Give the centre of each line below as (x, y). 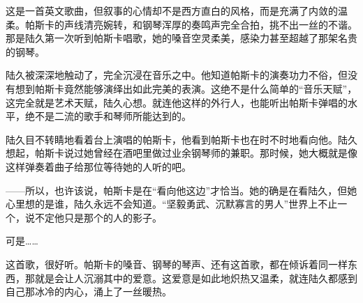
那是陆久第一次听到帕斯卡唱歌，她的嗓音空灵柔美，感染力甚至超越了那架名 (177, 38)
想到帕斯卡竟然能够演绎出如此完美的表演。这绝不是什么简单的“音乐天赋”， (186, 88)
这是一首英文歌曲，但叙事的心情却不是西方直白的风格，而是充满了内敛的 (172, 10)
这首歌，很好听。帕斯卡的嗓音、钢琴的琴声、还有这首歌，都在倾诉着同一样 (177, 264)
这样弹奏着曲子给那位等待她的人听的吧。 (98, 166)
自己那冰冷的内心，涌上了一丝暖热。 (89, 292)
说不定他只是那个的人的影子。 (93, 217)
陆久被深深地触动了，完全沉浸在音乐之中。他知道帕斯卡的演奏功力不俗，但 (177, 75)
